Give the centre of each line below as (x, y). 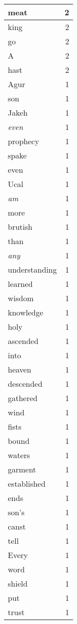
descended (25, 384)
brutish (20, 227)
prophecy (24, 141)
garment (22, 469)
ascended (23, 341)
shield (18, 583)
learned (20, 284)
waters (19, 455)
